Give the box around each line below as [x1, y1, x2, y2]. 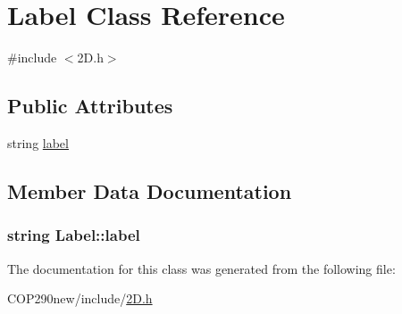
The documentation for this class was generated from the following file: [7, 259, 396, 277]
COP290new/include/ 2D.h [7, 289, 153, 308]
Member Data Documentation [7, 177, 292, 204]
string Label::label [7, 224, 140, 246]
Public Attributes [7, 92, 173, 120]
